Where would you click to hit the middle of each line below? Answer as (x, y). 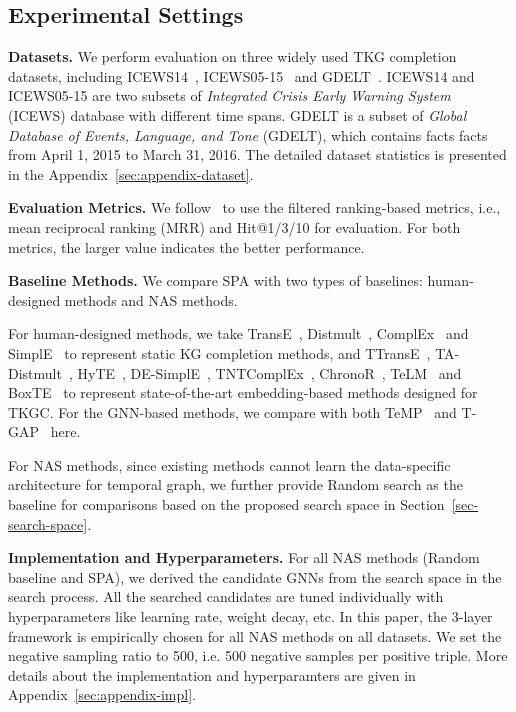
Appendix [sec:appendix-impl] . (102, 694)
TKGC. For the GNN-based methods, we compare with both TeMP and (232, 411)
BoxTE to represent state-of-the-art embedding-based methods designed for (243, 392)
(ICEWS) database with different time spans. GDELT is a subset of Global (237, 114)
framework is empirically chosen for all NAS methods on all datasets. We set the (255, 635)
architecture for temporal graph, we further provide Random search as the (235, 484)
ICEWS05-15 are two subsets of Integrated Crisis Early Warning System (229, 95)
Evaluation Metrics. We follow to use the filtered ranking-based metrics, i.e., (254, 207)
